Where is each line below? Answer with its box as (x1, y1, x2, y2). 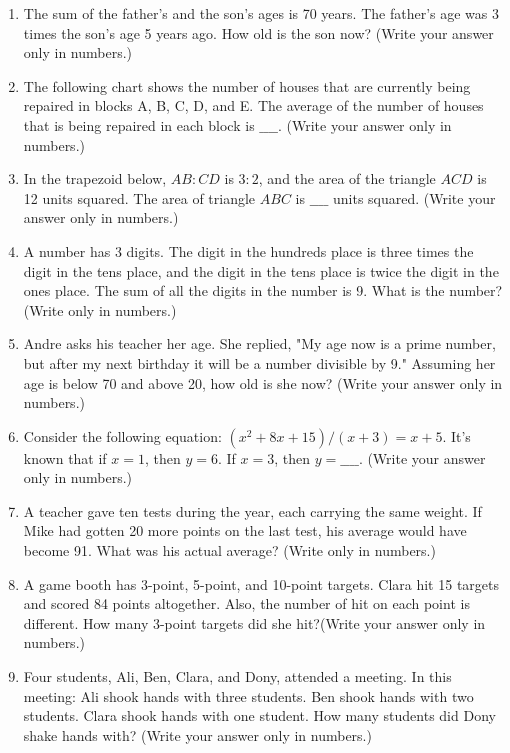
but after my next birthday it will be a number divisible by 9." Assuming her (23, 352, 496, 373)
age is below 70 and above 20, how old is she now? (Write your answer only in (23, 372, 503, 393)
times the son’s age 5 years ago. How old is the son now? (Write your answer (23, 22, 494, 43)
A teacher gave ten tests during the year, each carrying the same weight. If (23, 500, 482, 521)
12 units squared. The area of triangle (23, 187, 256, 208)
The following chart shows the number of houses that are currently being (23, 75, 471, 96)
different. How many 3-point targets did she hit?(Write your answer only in (23, 612, 486, 633)
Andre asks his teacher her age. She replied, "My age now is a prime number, (23, 333, 496, 354)
